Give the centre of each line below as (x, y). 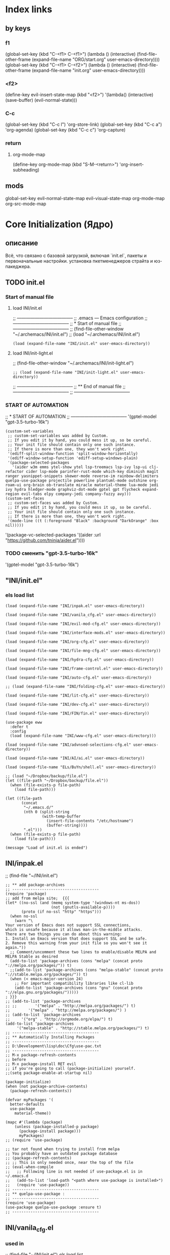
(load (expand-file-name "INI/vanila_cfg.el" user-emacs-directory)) (81, 615)
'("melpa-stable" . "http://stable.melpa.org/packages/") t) (83, 1028)
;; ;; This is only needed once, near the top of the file (69, 1163)
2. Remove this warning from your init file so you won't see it (76, 943)
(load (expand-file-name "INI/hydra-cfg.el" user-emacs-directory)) (80, 659)
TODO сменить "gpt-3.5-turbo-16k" (52, 553)
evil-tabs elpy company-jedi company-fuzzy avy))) (76, 494)
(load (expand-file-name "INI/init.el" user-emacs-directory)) (81, 344)
